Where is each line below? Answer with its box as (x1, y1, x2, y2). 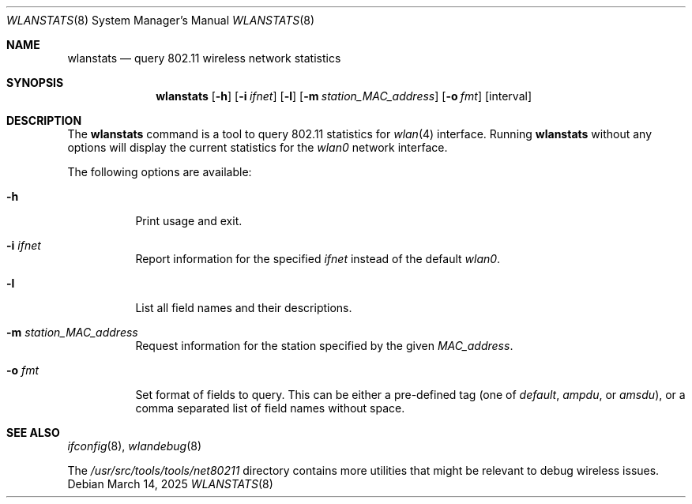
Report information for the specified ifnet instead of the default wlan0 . (135, 252, 501, 265)
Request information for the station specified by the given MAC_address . (135, 339, 513, 352)
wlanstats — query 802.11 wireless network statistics (67, 51, 341, 65)
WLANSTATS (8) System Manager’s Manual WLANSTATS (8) (6, 13, 315, 27)
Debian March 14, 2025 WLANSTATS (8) (67, 477, 273, 491)
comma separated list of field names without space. (135, 401, 405, 415)
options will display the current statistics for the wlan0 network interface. (67, 141, 448, 154)
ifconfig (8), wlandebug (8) (67, 439, 202, 453)
